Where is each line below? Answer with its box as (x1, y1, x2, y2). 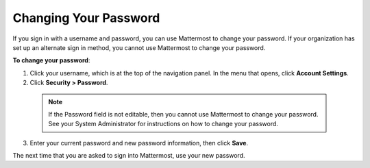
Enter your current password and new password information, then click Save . (29, 139, 249, 147)
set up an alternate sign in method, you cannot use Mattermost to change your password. (12, 43, 266, 51)
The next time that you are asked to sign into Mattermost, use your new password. (12, 152, 246, 160)
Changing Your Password (12, 10, 160, 25)
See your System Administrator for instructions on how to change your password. (48, 120, 279, 128)
